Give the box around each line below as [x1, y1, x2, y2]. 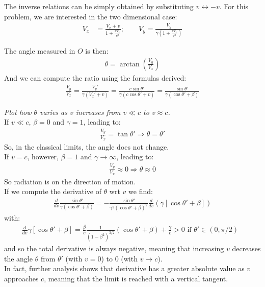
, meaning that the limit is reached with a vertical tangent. [44, 273, 228, 284]
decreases [232, 243, 261, 254]
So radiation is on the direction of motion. [4, 176, 136, 186]
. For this [219, 1, 249, 11]
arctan [119, 60, 140, 68]
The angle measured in [4, 45, 75, 56]
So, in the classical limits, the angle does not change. [4, 141, 169, 152]
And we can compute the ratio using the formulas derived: [4, 72, 187, 83]
